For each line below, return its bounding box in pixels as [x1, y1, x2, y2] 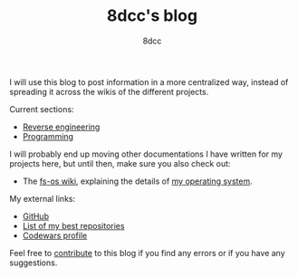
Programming [22, 130, 74, 141]
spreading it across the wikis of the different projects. [9, 86, 209, 97]
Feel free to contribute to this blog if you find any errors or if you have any [9, 247, 285, 258]
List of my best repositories [22, 220, 125, 231]
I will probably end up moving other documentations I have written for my [9, 148, 284, 159]
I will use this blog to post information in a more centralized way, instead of [9, 76, 289, 87]
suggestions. [9, 257, 58, 268]
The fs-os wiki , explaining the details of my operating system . [22, 176, 253, 186]
